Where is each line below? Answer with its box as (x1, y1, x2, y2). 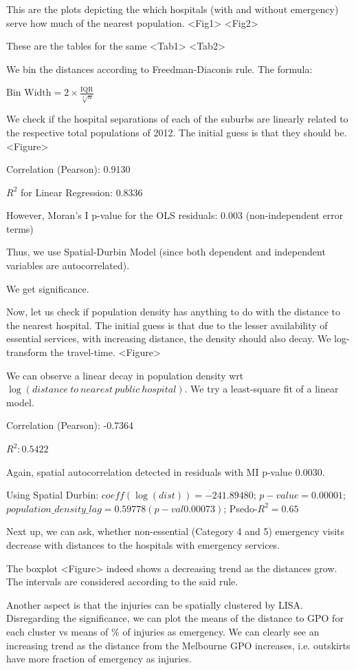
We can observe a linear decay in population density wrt (6, 368, 244, 382)
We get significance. (6, 281, 89, 295)
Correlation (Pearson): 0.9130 (6, 162, 131, 176)
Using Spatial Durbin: (6, 488, 99, 502)
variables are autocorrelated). (6, 258, 130, 273)
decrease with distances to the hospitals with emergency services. (6, 537, 280, 552)
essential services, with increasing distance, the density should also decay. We (6, 331, 331, 346)
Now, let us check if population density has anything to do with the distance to (6, 304, 341, 319)
